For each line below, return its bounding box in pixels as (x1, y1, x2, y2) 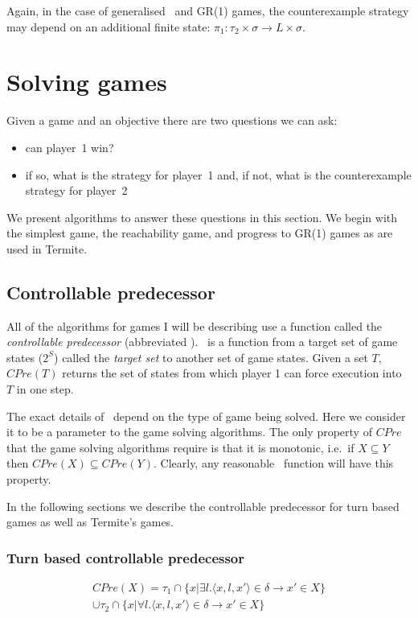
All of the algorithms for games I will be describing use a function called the (6, 317, 383, 334)
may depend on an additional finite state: (6, 18, 211, 35)
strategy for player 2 (25, 182, 128, 199)
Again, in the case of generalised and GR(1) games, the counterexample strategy (6, 2, 409, 19)
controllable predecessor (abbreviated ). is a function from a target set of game (6, 333, 398, 350)
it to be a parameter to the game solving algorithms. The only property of (6, 423, 372, 440)
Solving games (6, 65, 167, 98)
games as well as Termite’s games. (6, 513, 174, 530)
